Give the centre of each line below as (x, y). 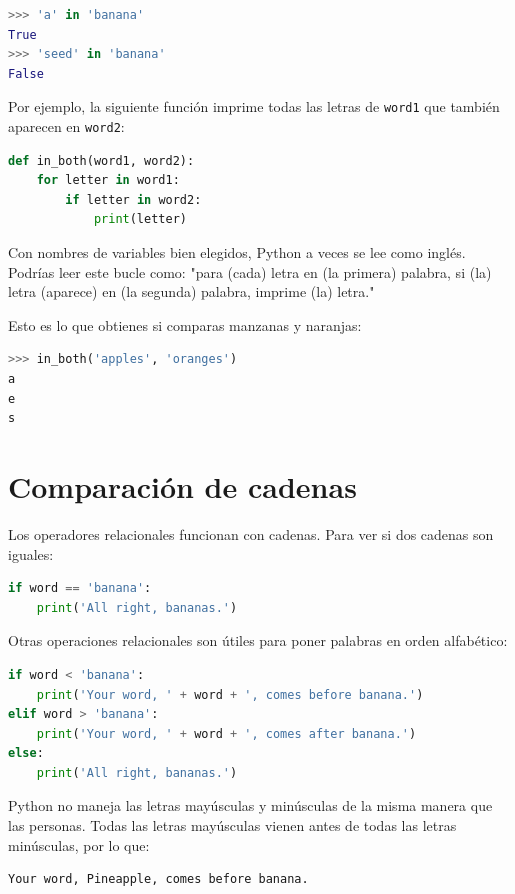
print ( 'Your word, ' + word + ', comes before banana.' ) (230, 694)
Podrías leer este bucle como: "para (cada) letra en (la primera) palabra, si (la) (250, 271)
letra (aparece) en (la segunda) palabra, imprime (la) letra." (191, 291)
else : (26, 753)
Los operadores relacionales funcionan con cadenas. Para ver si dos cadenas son (251, 533)
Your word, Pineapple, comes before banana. (158, 879)
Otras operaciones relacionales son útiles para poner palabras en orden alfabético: (258, 640)
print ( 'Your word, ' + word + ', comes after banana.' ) (226, 733)
